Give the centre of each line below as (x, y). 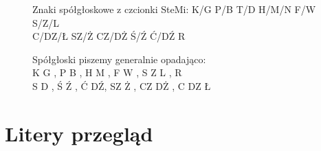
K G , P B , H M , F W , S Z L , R (107, 72)
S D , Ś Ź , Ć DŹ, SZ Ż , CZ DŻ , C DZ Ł (122, 85)
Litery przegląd (79, 133)
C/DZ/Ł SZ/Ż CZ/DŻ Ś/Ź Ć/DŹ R (109, 36)
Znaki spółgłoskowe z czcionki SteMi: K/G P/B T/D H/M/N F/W (174, 9)
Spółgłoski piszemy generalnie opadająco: (119, 59)
